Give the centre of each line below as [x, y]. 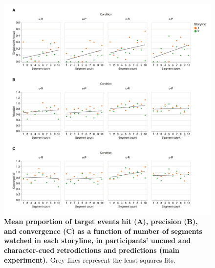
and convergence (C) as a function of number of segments [103, 231]
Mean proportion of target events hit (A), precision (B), [101, 221]
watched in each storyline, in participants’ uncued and [97, 240]
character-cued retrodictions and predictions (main [92, 250]
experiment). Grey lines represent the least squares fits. [90, 259]
